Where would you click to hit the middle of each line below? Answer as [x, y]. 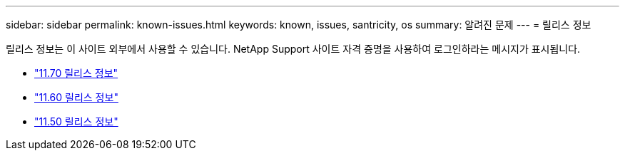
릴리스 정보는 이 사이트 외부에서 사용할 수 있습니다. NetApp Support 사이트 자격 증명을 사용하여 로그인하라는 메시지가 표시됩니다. [293, 49]
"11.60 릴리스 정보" [76, 97]
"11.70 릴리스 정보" [76, 73]
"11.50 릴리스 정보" [76, 121]
